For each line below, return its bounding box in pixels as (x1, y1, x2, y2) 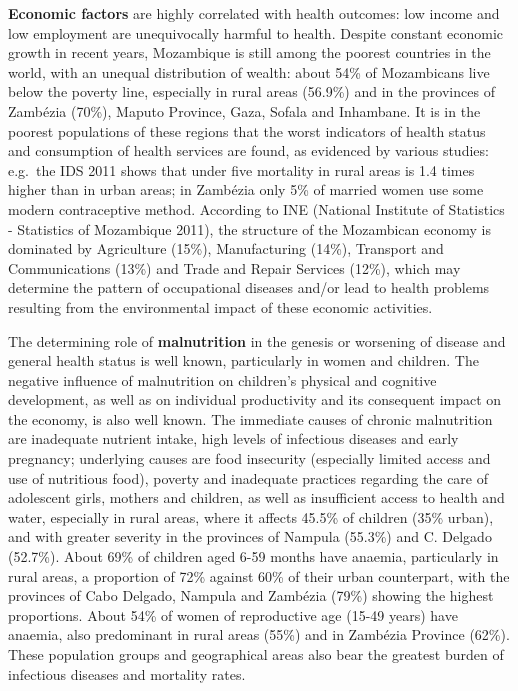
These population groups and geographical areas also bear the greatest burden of (8, 644, 504, 664)
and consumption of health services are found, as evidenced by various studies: (8, 140, 489, 161)
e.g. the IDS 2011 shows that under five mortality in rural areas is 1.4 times (8, 159, 475, 180)
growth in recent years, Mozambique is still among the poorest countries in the (8, 42, 491, 63)
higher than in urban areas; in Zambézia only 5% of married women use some (8, 179, 484, 200)
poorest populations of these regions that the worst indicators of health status (8, 120, 486, 141)
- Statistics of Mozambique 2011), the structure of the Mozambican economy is (8, 218, 491, 239)
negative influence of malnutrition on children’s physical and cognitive (8, 369, 437, 390)
